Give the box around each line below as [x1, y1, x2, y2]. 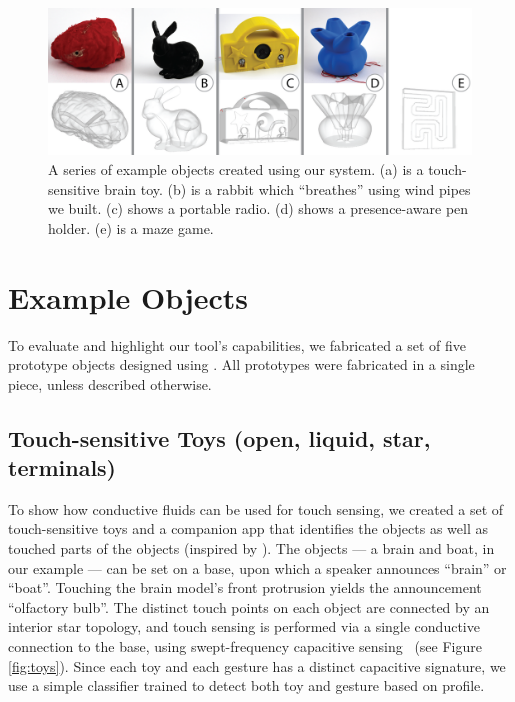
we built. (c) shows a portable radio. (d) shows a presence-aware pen [48, 198, 469, 219]
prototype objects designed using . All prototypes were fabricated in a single [8, 354, 475, 375]
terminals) [8, 452, 117, 483]
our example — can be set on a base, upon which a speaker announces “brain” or [8, 557, 507, 578]
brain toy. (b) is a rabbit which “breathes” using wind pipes [104, 178, 471, 199]
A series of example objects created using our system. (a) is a [48, 159, 424, 179]
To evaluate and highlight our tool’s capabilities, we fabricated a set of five [8, 334, 467, 355]
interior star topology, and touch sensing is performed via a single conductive [8, 616, 480, 637]
